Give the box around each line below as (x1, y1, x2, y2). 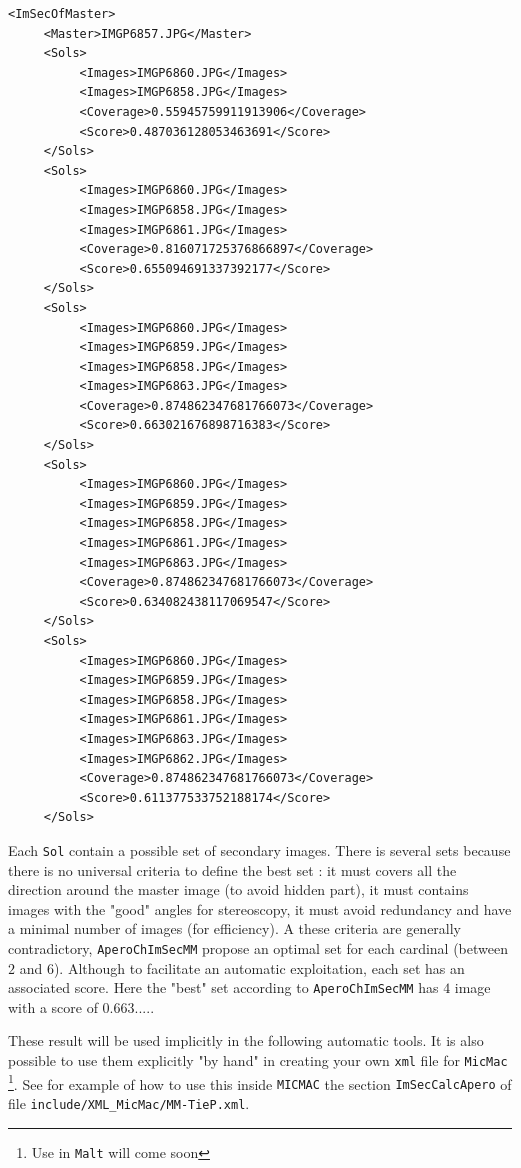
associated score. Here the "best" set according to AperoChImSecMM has (8, 977, 439, 998)
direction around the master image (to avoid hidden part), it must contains (8, 879, 469, 900)
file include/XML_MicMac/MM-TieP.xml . (8, 1093, 250, 1114)
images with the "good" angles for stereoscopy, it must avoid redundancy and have (8, 898, 512, 919)
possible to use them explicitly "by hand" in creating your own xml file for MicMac (8, 1050, 508, 1071)
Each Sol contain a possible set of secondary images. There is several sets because (8, 839, 511, 860)
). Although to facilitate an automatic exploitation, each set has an (53, 957, 465, 978)
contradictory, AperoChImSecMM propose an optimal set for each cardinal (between (8, 937, 508, 958)
